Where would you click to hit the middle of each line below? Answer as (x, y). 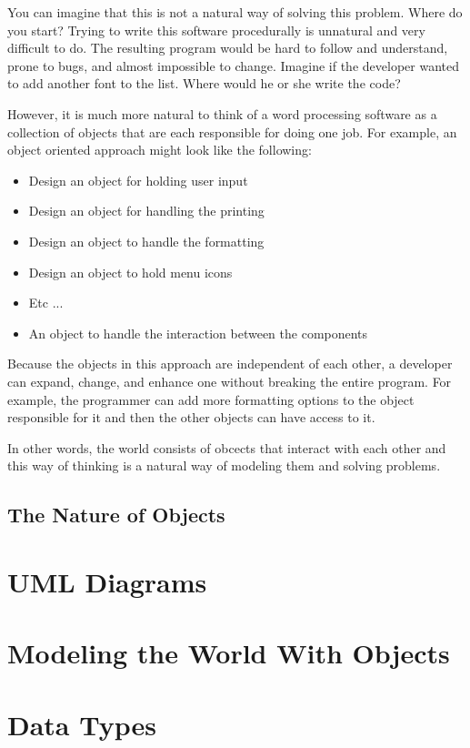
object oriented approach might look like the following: (160, 150)
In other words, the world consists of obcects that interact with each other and (227, 447)
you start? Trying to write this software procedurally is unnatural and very (216, 30)
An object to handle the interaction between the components (198, 333)
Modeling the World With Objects (229, 653)
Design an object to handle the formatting (146, 241)
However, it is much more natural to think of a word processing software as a (222, 113)
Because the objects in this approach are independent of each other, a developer (230, 364)
